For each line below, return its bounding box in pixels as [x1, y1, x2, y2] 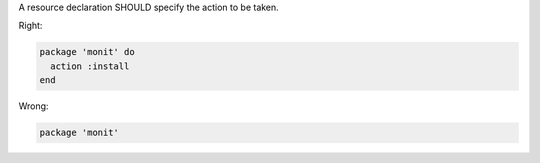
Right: [18, 20, 43, 32]
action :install [50, 60, 130, 72]
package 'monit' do [39, 46, 135, 58]
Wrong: [18, 100, 49, 112]
